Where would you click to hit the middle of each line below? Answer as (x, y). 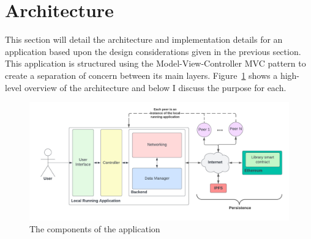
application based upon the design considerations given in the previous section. (153, 51)
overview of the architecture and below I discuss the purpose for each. (155, 87)
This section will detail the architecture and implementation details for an (144, 39)
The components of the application (95, 229)
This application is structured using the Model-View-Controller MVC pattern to (155, 63)
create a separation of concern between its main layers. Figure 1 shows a (141, 75)
